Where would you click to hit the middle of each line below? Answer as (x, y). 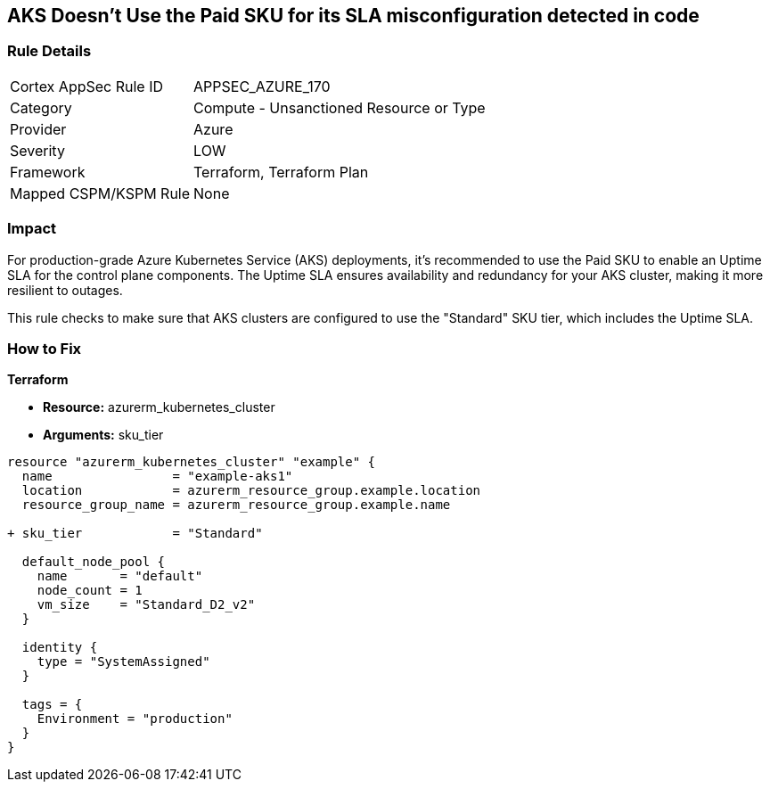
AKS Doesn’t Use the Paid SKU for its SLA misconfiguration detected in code (353, 16)
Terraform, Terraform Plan (281, 172)
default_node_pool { (94, 562)
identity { (60, 648)
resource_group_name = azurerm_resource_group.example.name (236, 505)
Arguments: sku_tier (103, 435)
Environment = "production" (135, 719)
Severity (37, 150)
